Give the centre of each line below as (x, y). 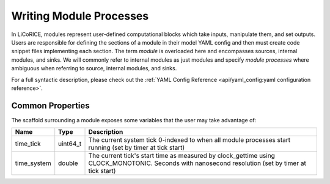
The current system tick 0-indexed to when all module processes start (189, 140)
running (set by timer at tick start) (137, 148)
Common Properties (50, 105)
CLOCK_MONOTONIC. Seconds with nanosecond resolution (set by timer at (197, 163)
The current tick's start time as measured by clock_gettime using (182, 156)
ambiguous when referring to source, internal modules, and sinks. (94, 68)
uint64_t (70, 144)
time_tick (28, 144)
